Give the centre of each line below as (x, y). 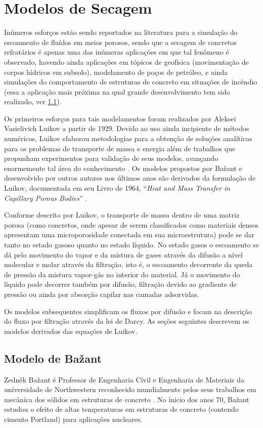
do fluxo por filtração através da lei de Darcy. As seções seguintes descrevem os (127, 321)
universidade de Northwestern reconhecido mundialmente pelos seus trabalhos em (130, 389)
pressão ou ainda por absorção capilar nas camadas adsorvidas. (102, 294)
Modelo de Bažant (53, 358)
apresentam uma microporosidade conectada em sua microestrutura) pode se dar (129, 234)
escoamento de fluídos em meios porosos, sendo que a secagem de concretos (120, 42)
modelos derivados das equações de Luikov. (71, 331)
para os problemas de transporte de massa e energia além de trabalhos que (120, 148)
